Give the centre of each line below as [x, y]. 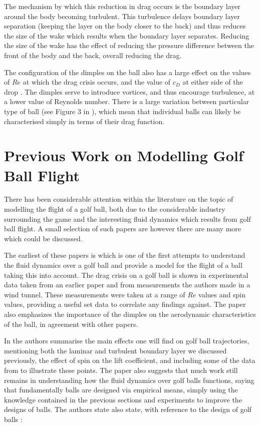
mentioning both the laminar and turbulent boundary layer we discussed [115, 350]
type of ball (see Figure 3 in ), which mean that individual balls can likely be [122, 111]
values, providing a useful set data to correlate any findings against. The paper [125, 304]
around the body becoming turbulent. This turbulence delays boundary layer [122, 16]
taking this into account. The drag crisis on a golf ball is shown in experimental [126, 275]
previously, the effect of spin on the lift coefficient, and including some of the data [130, 360]
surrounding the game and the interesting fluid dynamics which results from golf [127, 219]
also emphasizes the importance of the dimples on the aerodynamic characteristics [130, 314]
